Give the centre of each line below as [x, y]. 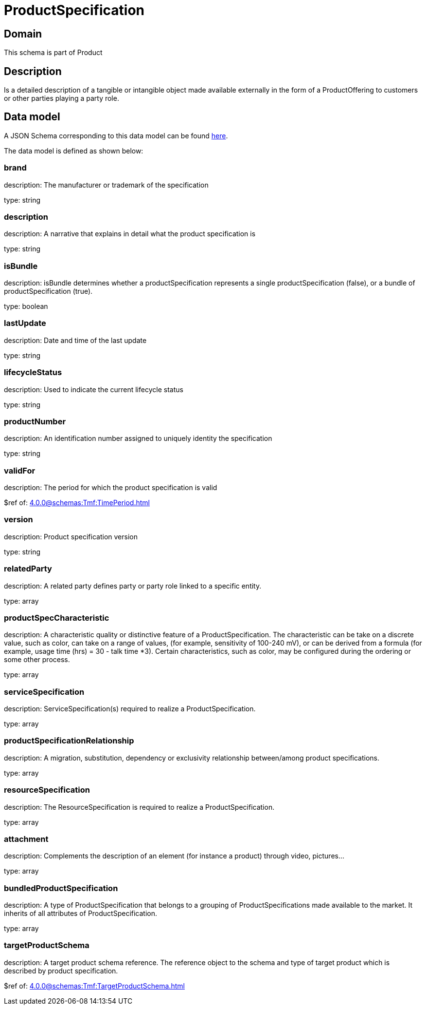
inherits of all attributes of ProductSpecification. [81, 914]
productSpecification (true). [48, 291]
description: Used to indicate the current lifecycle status [94, 389]
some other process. [37, 660]
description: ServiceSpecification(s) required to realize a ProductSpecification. [130, 709]
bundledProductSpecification [61, 888]
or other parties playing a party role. [62, 98]
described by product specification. [61, 971]
